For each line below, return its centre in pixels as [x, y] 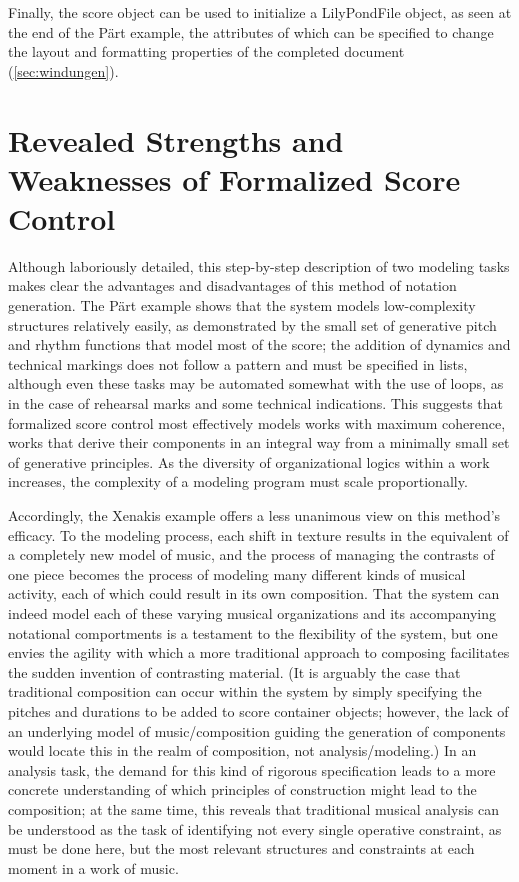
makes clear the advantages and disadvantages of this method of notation [232, 285]
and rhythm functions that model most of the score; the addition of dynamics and [259, 344]
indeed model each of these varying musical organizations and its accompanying [252, 612]
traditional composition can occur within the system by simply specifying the [245, 691]
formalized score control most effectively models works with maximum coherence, [257, 422]
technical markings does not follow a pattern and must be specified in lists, [238, 363]
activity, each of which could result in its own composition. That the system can [254, 593]
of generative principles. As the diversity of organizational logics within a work [249, 461]
